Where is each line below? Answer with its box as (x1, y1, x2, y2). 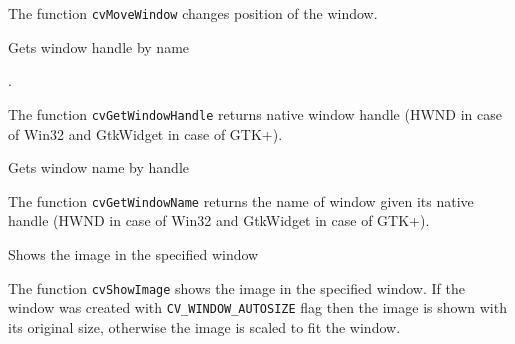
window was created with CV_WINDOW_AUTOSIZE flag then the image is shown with (8, 297, 507, 318)
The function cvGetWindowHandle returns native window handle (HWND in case (8, 103, 502, 124)
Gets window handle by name (8, 36, 190, 57)
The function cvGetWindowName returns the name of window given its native (8, 190, 474, 211)
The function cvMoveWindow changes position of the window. (8, 3, 378, 23)
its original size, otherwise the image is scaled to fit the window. (8, 316, 401, 337)
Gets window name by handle (8, 157, 190, 178)
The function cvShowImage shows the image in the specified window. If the (8, 277, 465, 298)
